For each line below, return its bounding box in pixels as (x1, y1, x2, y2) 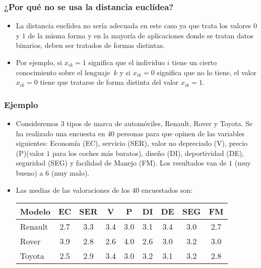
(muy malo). (51, 167, 90, 178)
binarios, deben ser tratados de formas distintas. (16, 40, 165, 50)
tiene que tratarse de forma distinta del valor (40, 77, 179, 87)
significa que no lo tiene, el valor (157, 67, 256, 77)
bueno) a (16, 167, 43, 178)
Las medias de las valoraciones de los (16, 184, 130, 195)
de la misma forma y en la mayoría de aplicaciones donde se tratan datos (28, 30, 253, 40)
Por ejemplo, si (16, 57, 62, 67)
